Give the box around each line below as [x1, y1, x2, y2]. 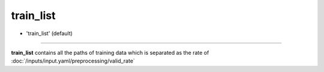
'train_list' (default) [26, 30, 73, 37]
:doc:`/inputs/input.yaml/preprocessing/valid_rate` [11, 57, 135, 65]
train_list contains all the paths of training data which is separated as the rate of [11, 49, 209, 56]
